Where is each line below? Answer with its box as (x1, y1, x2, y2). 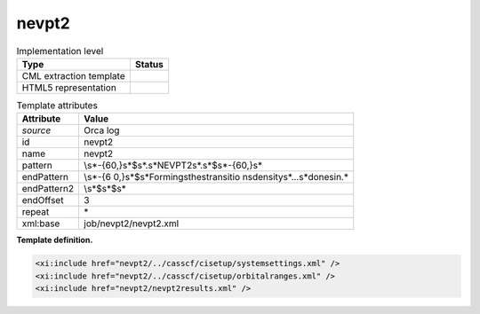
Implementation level (16, 44, 104, 57)
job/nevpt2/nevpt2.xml (84, 217, 180, 230)
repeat (21, 206, 50, 218)
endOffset (21, 194, 64, 207)
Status (134, 58, 164, 70)
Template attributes (16, 99, 98, 112)
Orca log (84, 124, 120, 137)
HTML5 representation (21, 81, 117, 93)
